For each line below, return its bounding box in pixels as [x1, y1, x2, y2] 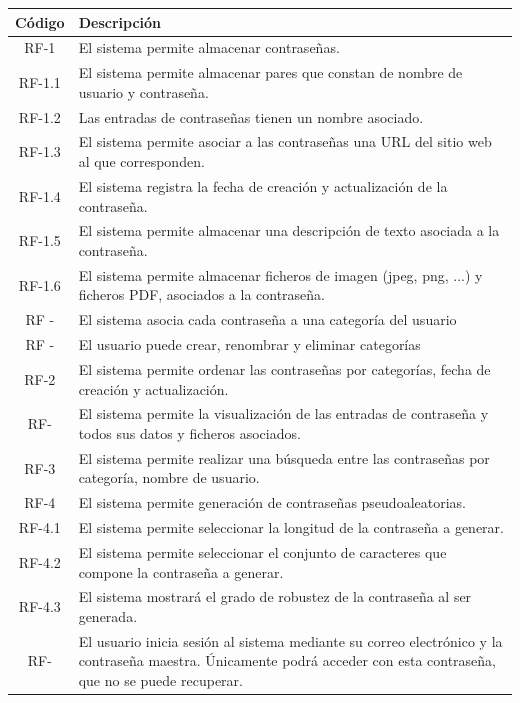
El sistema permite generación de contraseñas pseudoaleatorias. [78, 492, 466, 513]
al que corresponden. [78, 151, 205, 172]
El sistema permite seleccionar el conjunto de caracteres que [78, 541, 447, 562]
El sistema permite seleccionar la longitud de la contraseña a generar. [78, 517, 504, 538]
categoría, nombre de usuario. [78, 467, 260, 488]
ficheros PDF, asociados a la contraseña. [78, 284, 325, 305]
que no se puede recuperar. [78, 669, 243, 690]
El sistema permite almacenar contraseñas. [78, 37, 340, 58]
